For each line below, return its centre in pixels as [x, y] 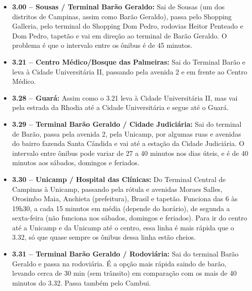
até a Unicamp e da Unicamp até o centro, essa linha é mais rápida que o [123, 227]
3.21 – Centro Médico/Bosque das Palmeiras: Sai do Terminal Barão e [129, 61]
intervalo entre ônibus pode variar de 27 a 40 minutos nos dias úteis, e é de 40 [130, 153]
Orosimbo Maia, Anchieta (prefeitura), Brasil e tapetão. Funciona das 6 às [125, 199]
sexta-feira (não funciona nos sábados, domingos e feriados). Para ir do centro [129, 218]
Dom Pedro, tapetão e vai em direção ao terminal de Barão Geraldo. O [120, 35]
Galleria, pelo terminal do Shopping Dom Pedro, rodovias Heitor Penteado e [127, 26]
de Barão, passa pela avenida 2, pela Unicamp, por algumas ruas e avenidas [126, 133]
